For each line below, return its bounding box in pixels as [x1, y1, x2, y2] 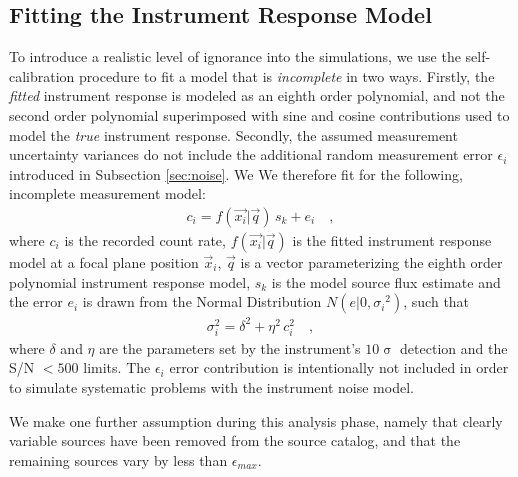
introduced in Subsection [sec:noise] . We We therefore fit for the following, [9, 163, 463, 184]
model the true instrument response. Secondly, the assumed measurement [9, 124, 458, 145]
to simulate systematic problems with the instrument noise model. [9, 377, 414, 398]
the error [9, 291, 63, 312]
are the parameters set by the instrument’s [99, 337, 361, 358]
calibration [9, 65, 75, 86]
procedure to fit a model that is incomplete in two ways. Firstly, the [79, 65, 495, 86]
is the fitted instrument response [292, 229, 492, 250]
